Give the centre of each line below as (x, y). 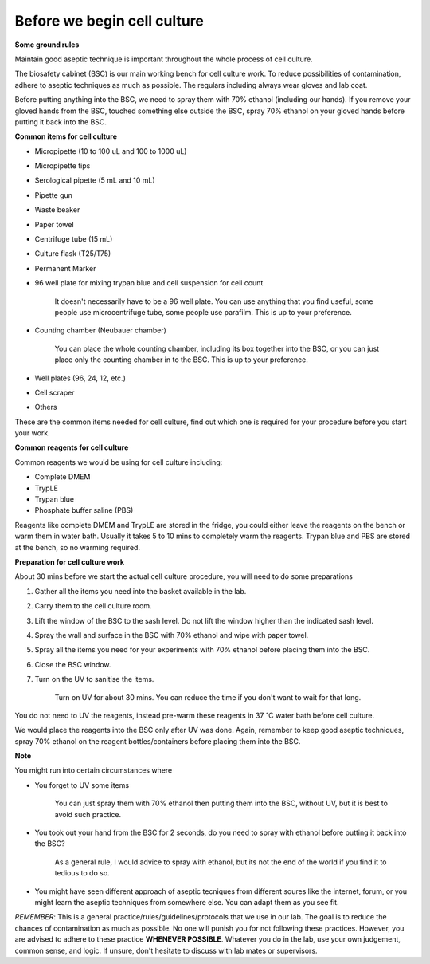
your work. (33, 433)
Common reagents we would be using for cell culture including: (119, 462)
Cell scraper (55, 392)
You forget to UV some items (82, 785)
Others (46, 407)
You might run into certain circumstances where (94, 770)
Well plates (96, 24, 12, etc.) (80, 378)
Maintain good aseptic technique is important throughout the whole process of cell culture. (164, 59)
